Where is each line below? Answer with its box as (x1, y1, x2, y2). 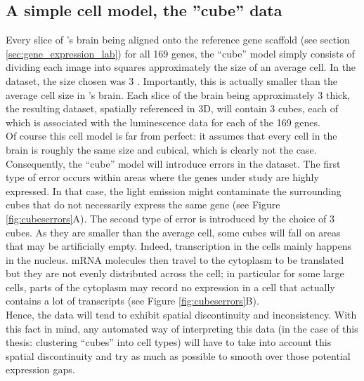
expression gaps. (6, 362, 75, 377)
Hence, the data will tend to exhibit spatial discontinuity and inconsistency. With (6, 307, 357, 322)
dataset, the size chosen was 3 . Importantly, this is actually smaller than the (6, 73, 337, 88)
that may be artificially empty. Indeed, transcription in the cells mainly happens (6, 239, 351, 253)
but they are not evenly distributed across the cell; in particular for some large (6, 266, 344, 281)
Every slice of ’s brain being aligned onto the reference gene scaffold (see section (6, 32, 350, 47)
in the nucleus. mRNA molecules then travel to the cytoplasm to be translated (6, 252, 344, 267)
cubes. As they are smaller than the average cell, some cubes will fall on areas (6, 225, 341, 239)
